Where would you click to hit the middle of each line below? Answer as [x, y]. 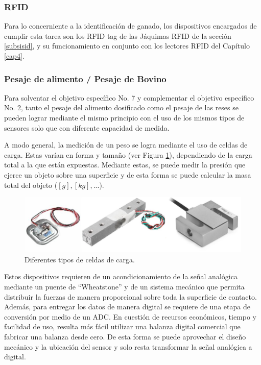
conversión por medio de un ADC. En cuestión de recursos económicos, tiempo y [130, 316]
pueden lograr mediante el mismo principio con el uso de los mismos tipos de [124, 117]
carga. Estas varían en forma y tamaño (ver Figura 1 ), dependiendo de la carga [128, 154]
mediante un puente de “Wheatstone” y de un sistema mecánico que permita [124, 287]
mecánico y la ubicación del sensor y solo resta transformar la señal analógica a [128, 346]
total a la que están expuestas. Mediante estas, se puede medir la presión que [125, 165]
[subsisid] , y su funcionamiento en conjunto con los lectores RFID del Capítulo [127, 46]
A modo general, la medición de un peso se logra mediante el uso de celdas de [126, 145]
